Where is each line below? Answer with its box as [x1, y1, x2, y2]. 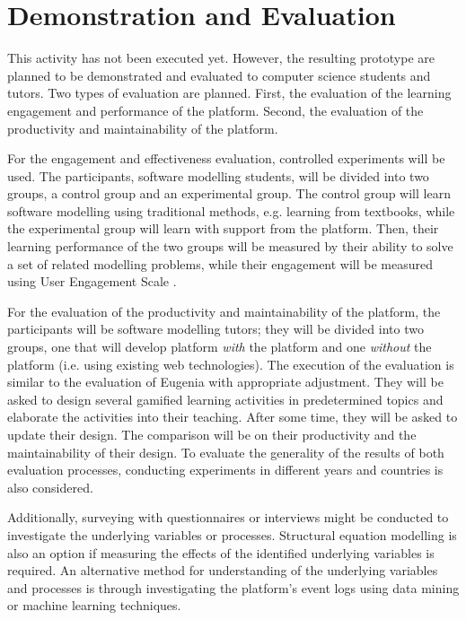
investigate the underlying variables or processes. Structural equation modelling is [7, 525, 457, 544]
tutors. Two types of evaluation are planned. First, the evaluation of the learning [7, 83, 452, 102]
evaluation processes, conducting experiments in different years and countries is [7, 460, 444, 479]
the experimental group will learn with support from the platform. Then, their [7, 219, 439, 238]
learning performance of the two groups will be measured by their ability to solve [7, 237, 453, 256]
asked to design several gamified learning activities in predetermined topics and [7, 389, 444, 408]
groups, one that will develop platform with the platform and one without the [7, 337, 432, 356]
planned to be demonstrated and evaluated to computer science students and [7, 65, 431, 84]
